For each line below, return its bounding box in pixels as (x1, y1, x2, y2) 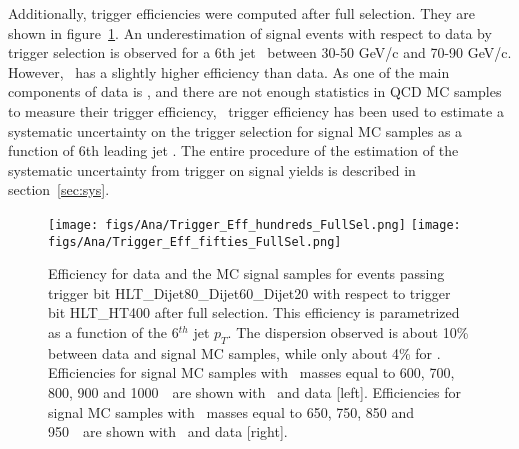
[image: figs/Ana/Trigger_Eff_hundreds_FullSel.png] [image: (48, 217, 461, 232)
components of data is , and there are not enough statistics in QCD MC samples (8, 81, 502, 102)
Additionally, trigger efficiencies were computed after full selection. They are (8, 3, 475, 23)
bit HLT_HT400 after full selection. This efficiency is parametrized (48, 302, 460, 323)
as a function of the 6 (48, 322, 179, 343)
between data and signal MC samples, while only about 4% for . (48, 342, 441, 363)
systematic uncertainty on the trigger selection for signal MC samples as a (8, 120, 463, 141)
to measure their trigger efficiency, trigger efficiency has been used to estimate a (8, 100, 504, 121)
